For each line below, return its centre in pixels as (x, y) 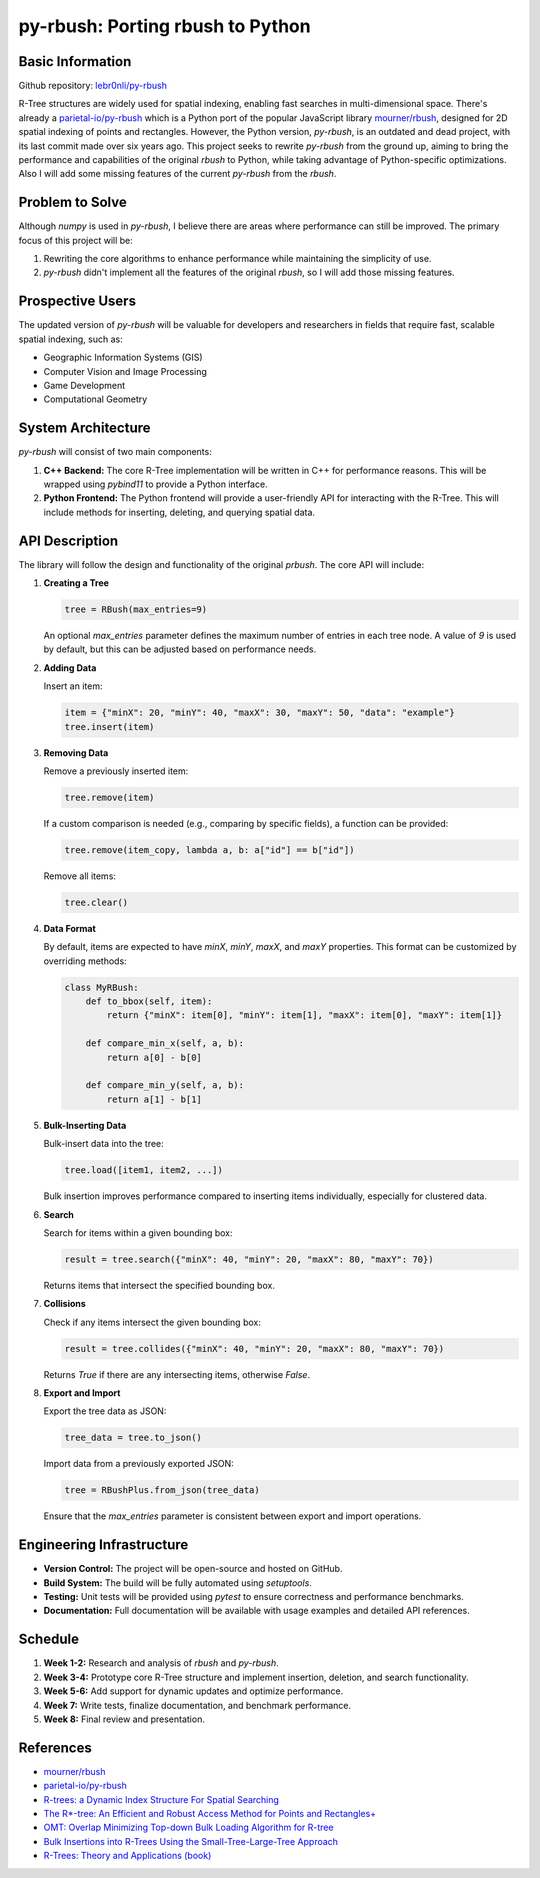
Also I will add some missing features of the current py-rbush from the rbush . (177, 174)
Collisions (65, 1304)
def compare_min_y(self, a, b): (165, 1085)
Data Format (70, 928)
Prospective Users (77, 301)
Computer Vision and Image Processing (125, 371)
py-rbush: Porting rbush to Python (164, 26)
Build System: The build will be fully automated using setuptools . (177, 1582)
